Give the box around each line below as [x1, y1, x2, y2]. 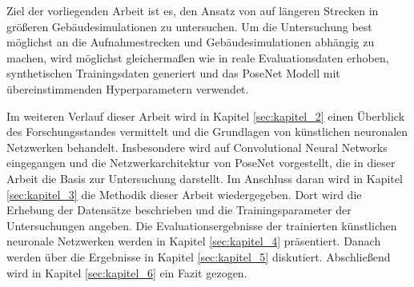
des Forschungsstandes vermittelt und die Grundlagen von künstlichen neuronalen [6, 123, 408, 140]
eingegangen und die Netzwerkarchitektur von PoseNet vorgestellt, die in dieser [6, 154, 396, 171]
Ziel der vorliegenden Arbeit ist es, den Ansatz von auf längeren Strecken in [6, 2, 379, 18]
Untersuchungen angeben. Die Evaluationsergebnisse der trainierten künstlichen [6, 217, 397, 233]
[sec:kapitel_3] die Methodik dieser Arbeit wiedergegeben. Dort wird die [6, 185, 362, 202]
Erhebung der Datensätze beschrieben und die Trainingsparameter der [6, 201, 352, 218]
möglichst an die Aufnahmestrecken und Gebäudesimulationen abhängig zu [6, 34, 375, 50]
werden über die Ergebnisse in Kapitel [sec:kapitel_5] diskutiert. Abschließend [6, 248, 391, 265]
